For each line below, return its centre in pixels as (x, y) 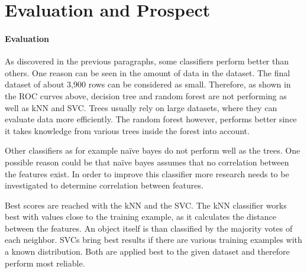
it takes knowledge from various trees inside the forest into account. (127, 130)
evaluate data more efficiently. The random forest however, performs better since (151, 119)
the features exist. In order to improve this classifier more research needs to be (147, 173)
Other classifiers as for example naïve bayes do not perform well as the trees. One (153, 150)
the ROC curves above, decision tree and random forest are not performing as (146, 95)
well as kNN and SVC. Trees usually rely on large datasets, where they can (141, 107)
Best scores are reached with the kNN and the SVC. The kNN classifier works (146, 205)
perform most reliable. (45, 263)
